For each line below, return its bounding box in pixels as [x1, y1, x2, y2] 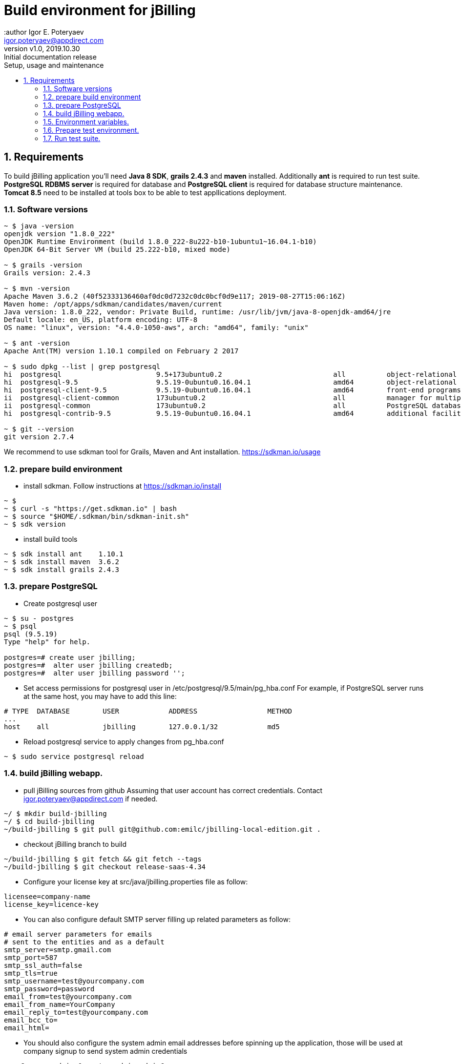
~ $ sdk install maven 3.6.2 [4, 558, 120, 566]
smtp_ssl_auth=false [4, 961, 83, 969]
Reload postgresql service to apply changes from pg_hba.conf [23, 737, 224, 746]
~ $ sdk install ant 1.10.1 [4, 550, 124, 558]
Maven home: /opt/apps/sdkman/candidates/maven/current [4, 300, 222, 308]
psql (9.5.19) [4, 630, 58, 638]
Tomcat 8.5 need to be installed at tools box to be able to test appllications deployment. [4, 188, 287, 197]
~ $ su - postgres [4, 614, 74, 622]
